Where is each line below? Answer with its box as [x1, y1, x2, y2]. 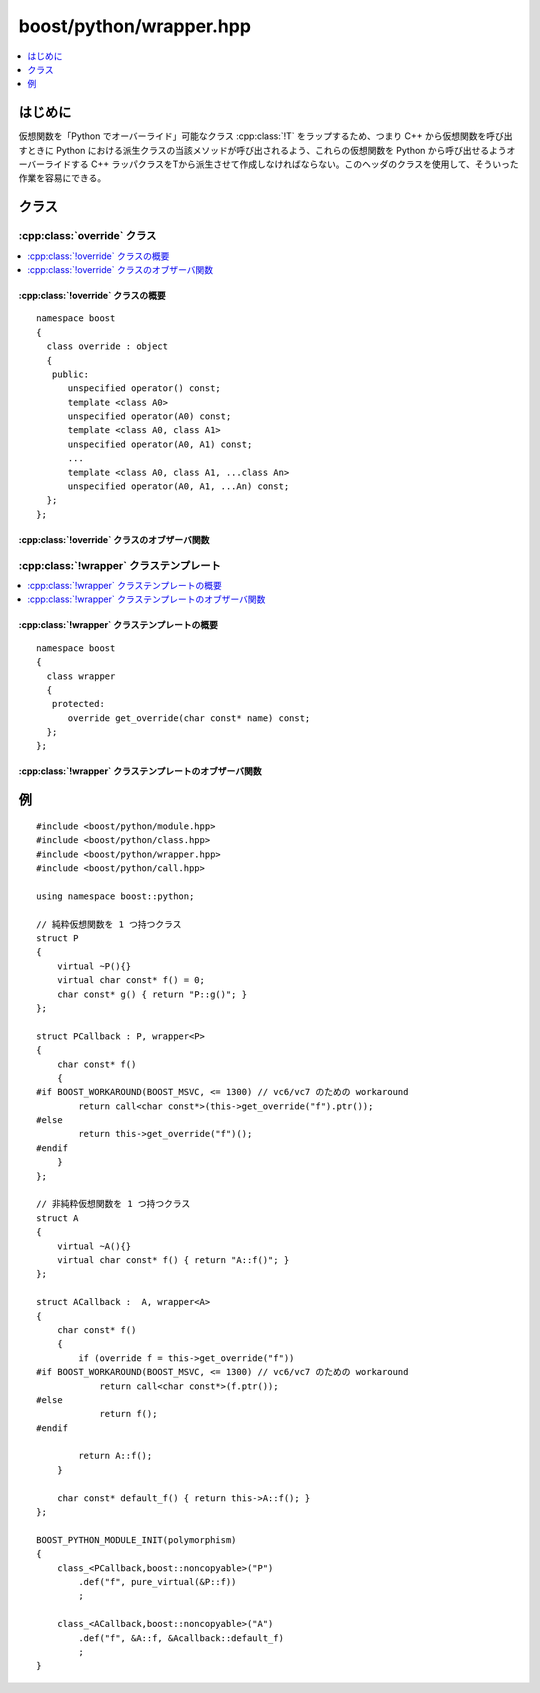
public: [51, 368, 90, 380]
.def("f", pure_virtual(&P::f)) [78, 1576, 237, 1587]
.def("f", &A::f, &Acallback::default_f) [78, 1632, 285, 1644]
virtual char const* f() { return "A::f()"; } [56, 1254, 290, 1265]
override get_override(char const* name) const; [67, 712, 311, 724]
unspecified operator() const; [67, 383, 222, 394]
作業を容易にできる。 [18, 172, 107, 184]
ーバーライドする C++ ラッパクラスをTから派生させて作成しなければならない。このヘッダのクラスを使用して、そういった [18, 158, 519, 170]
